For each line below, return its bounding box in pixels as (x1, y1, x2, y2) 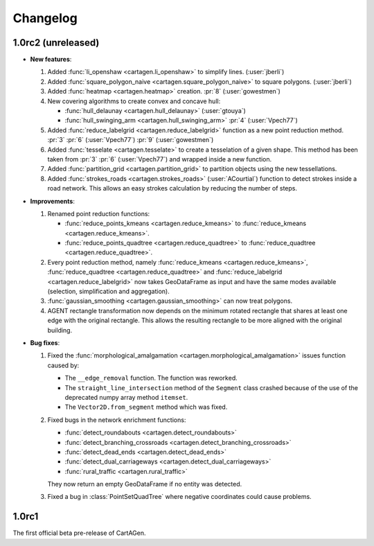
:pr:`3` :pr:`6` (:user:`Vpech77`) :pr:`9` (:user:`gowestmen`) (47, 136, 214, 144)
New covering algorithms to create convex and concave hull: (47, 97, 221, 105)
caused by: (47, 361, 80, 369)
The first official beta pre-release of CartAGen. (12, 529, 146, 537)
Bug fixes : (30, 339, 60, 346)
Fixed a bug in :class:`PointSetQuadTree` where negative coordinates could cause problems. (47, 493, 312, 501)
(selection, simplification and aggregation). (47, 288, 170, 296)
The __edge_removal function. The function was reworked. (64, 374, 238, 382)
